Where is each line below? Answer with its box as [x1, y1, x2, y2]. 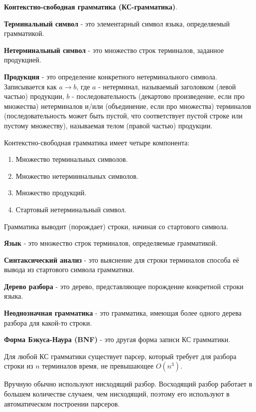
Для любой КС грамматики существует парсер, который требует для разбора [4, 351, 237, 361]
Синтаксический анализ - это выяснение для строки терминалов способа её [4, 254, 239, 265]
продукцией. [4, 54, 41, 65]
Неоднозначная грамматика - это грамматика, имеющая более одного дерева [4, 308, 242, 318]
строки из [4, 361, 33, 371]
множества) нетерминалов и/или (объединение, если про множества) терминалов [4, 100, 252, 111]
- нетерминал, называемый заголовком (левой [98, 81, 236, 91]
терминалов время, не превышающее [42, 361, 154, 371]
